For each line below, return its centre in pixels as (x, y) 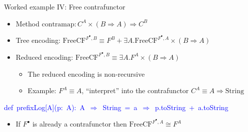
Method (28, 23)
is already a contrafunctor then (80, 124)
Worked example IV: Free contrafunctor (65, 6)
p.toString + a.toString (192, 107)
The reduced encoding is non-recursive (86, 73)
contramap (58, 24)
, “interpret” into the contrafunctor (135, 90)
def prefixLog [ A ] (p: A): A (45, 107)
